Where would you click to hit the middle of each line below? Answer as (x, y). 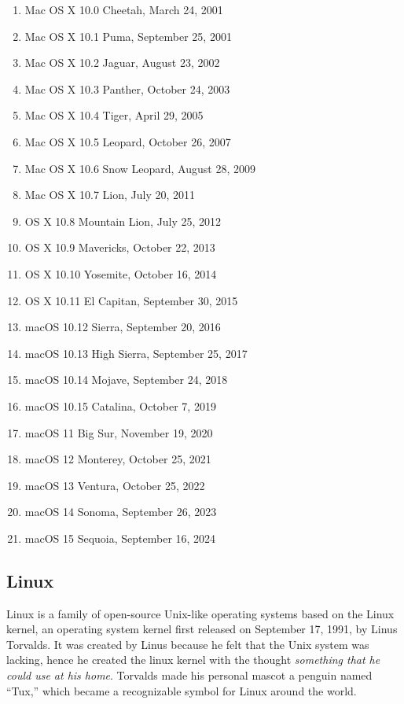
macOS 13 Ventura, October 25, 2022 (115, 485)
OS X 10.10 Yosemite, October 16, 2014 (121, 273)
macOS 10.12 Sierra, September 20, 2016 (123, 327)
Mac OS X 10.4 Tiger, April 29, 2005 (114, 115)
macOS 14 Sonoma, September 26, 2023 (121, 512)
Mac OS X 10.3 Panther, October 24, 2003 (127, 88)
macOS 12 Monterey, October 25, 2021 (118, 459)
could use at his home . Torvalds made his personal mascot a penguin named (189, 675)
